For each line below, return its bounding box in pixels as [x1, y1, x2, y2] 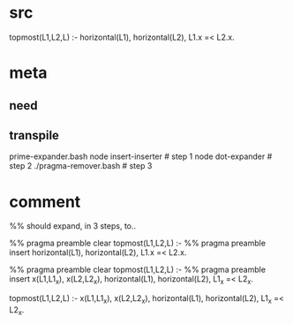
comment [9, 192, 81, 212]
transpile [9, 127, 60, 143]
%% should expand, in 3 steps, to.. [9, 221, 137, 231]
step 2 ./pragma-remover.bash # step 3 [9, 161, 153, 171]
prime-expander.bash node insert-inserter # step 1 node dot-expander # [9, 151, 273, 162]
